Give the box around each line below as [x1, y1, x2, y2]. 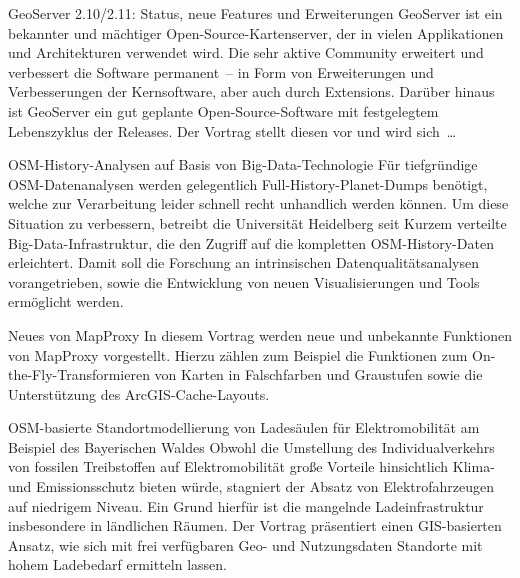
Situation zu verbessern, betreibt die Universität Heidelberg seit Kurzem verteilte [8, 212, 507, 233]
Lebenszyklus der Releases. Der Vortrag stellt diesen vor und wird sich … [8, 120, 457, 141]
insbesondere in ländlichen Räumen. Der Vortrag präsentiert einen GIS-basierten [8, 515, 502, 536]
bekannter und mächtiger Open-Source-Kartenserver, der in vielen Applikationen [8, 22, 504, 43]
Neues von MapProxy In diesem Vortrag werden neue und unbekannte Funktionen [8, 324, 512, 345]
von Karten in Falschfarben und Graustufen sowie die [154, 364, 483, 385]
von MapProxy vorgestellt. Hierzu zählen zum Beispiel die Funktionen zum [8, 344, 468, 365]
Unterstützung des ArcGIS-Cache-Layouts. [8, 383, 270, 404]
